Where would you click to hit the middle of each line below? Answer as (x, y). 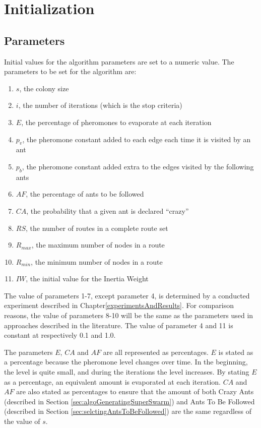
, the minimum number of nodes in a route (97, 261)
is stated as (236, 352)
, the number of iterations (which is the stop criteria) (100, 105)
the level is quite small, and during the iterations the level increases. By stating (127, 372)
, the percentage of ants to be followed (85, 194)
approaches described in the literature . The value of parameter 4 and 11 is (119, 325)
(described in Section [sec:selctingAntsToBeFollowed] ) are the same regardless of (128, 411)
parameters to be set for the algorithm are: (70, 71)
